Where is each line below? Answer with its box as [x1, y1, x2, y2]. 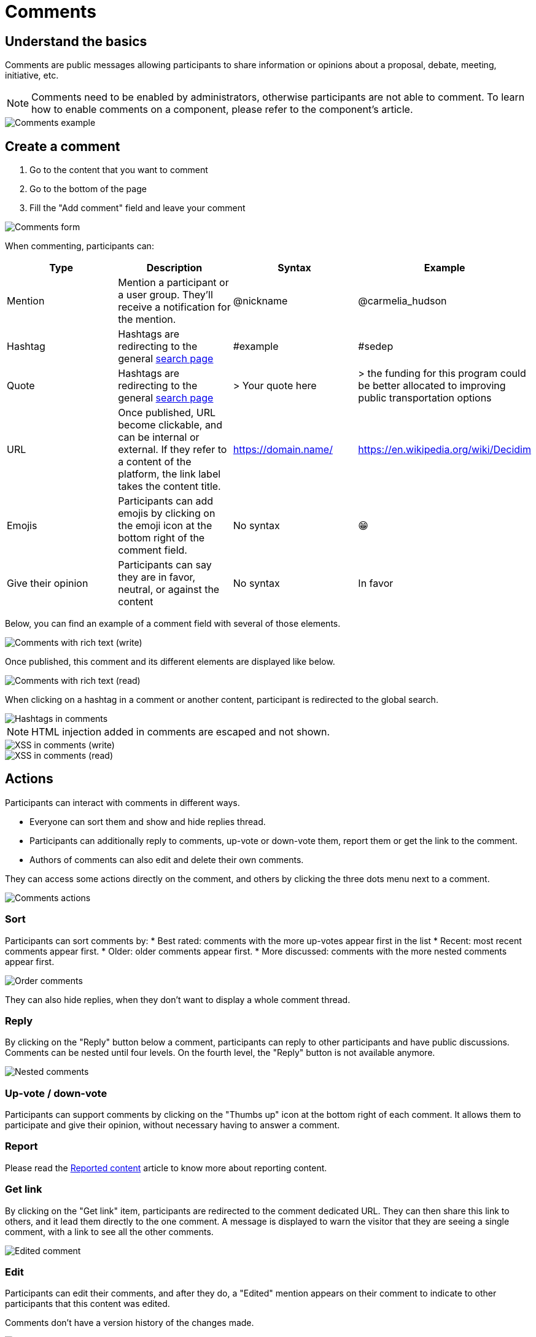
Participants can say [118, 559, 212, 572]
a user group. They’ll [118, 289, 213, 301]
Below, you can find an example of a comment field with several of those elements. [5, 618, 341, 629]
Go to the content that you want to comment [29, 165, 208, 176]
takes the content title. [118, 480, 221, 493]
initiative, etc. [5, 70, 59, 81]
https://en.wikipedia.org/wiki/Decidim [358, 443, 531, 456]
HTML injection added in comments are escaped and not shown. [31, 726, 330, 738]
